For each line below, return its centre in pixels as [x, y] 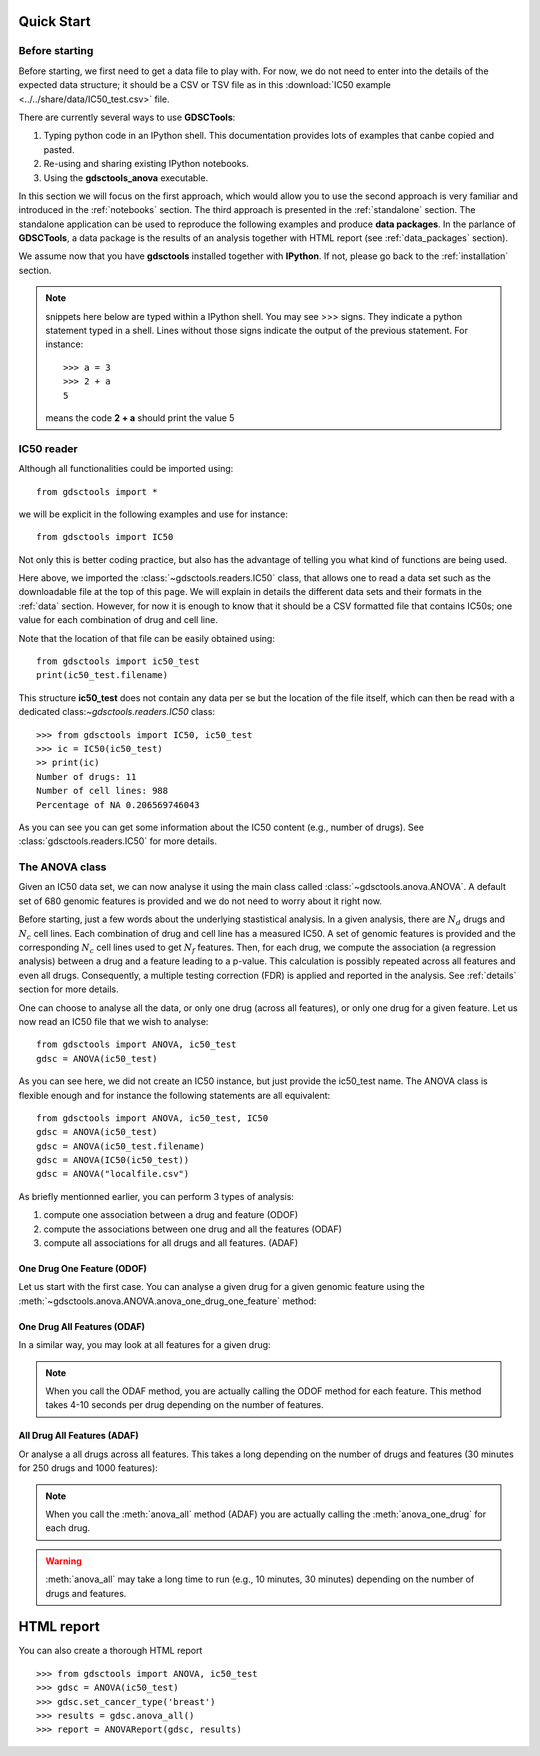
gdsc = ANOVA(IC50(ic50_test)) [113, 1160]
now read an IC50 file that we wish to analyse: [113, 1021]
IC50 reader [48, 448]
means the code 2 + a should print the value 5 [140, 417]
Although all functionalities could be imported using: [126, 469]
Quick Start [54, 21]
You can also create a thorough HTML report [110, 1651]
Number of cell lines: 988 [102, 791]
